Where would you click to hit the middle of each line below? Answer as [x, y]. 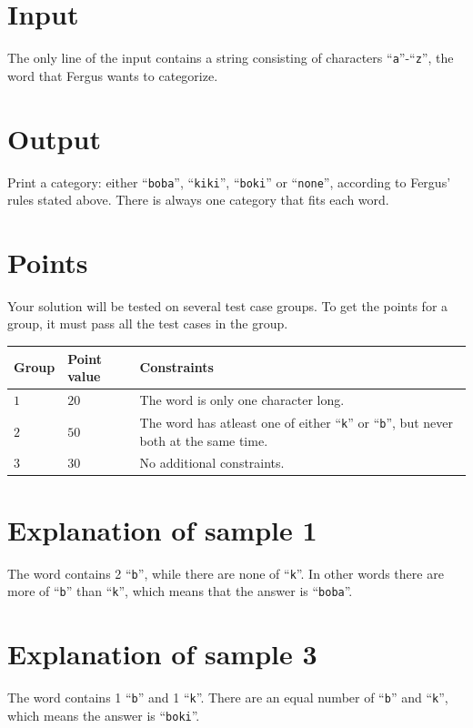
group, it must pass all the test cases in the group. [148, 324]
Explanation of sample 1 [162, 529]
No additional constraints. [212, 463]
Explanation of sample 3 [162, 654]
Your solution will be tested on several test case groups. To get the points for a [228, 305]
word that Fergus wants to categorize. [113, 75]
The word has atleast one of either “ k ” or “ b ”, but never [296, 422]
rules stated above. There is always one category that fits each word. [198, 200]
